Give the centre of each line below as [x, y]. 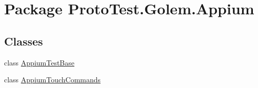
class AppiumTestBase [39, 62]
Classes [24, 41]
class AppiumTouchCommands [53, 80]
